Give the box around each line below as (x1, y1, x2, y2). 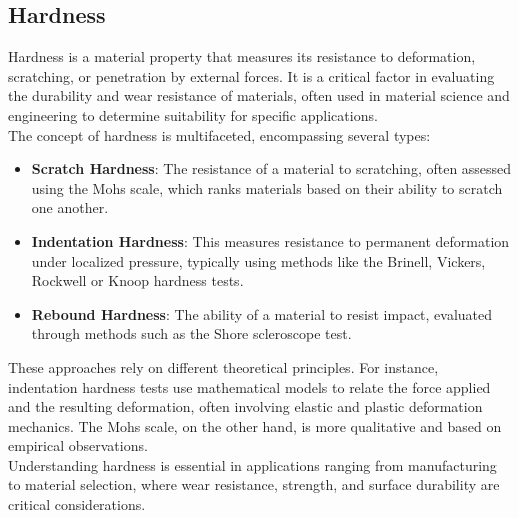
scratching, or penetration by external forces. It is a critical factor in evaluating (8, 65, 495, 86)
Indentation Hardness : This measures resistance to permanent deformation (31, 230, 510, 251)
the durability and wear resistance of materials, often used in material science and (8, 85, 510, 106)
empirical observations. (8, 435, 148, 456)
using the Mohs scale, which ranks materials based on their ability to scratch (31, 177, 503, 198)
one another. (31, 197, 109, 218)
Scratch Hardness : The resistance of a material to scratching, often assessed (31, 158, 512, 179)
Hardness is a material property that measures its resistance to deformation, (8, 46, 476, 67)
